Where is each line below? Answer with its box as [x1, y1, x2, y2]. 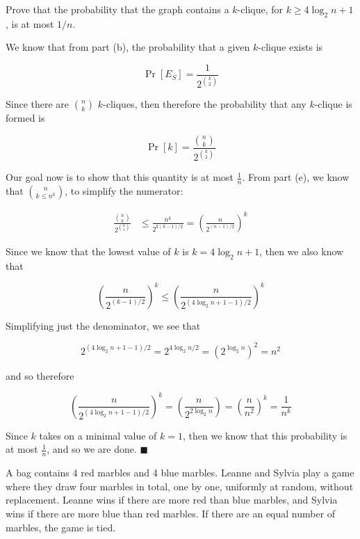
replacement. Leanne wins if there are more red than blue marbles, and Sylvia [6, 492, 338, 507]
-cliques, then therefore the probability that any [103, 97, 306, 111]
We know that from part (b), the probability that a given [6, 40, 250, 54]
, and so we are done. [47, 442, 137, 456]
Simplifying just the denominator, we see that [6, 318, 201, 332]
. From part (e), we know [242, 170, 350, 184]
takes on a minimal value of [39, 428, 157, 442]
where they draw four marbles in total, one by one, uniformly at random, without [6, 478, 354, 493]
